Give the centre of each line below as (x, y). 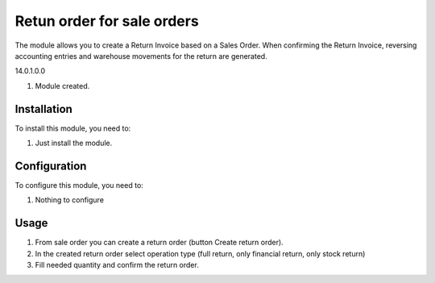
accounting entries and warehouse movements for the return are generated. (141, 56)
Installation (43, 109)
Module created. (62, 85)
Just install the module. (74, 143)
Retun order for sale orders (107, 21)
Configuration (51, 166)
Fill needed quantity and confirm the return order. (117, 265)
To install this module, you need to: (73, 128)
